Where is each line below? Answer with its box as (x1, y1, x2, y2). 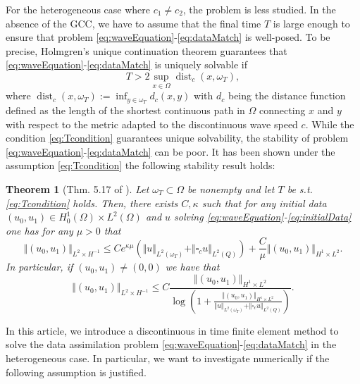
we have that (165, 259, 220, 274)
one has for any (6, 223, 73, 237)
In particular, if (6, 259, 73, 274)
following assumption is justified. (6, 364, 147, 379)
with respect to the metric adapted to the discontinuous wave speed (6, 116, 298, 131)
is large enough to (273, 16, 350, 30)
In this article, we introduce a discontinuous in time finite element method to (6, 323, 339, 337)
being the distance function (228, 88, 346, 103)
